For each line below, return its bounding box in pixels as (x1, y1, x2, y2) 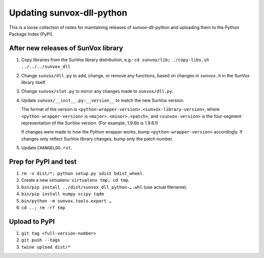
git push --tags (21, 237, 61, 243)
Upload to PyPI (9, 217, 55, 226)
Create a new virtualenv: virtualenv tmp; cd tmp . (21, 177, 130, 183)
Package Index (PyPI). (9, 31, 54, 37)
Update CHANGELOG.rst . (21, 145, 72, 151)
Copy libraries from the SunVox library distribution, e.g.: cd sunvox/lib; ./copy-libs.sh (21, 57, 209, 63)
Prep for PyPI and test (9, 157, 77, 166)
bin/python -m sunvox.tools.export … (21, 198, 112, 204)
